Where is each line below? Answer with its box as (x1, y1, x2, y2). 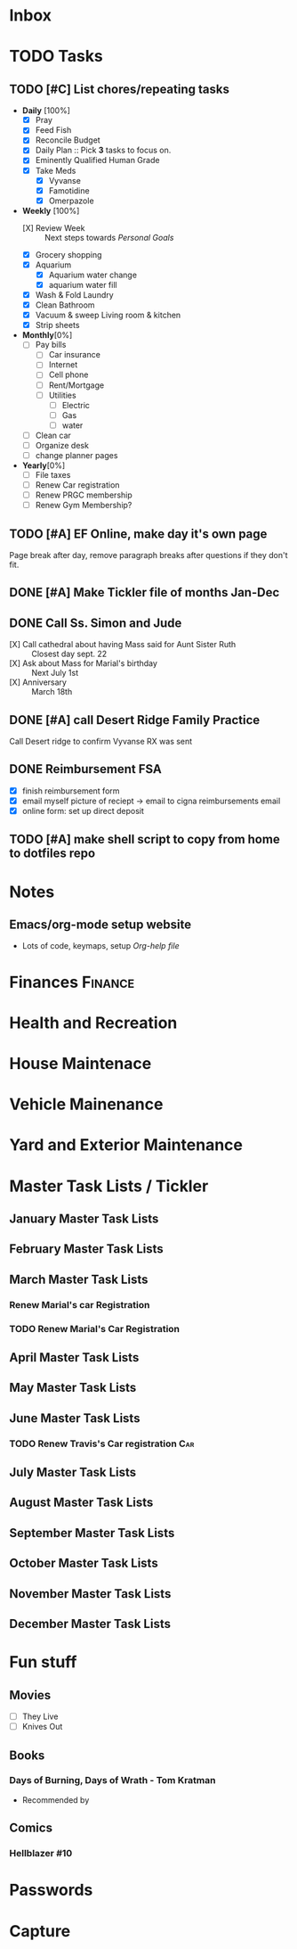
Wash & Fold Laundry (35, 290, 114, 300)
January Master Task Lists (9, 1211, 159, 1226)
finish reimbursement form (21, 785, 120, 796)
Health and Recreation (9, 1013, 178, 1032)
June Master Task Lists (9, 1410, 140, 1426)
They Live (21, 1711, 59, 1722)
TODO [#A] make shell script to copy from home (9, 832, 280, 847)
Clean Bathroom (35, 300, 95, 310)
